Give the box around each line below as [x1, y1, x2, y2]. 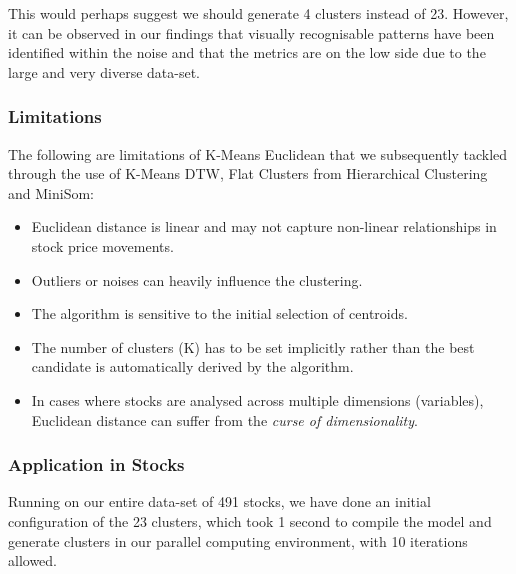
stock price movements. [31, 235, 174, 256]
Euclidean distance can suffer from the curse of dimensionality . [31, 409, 418, 430]
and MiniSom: [8, 182, 94, 203]
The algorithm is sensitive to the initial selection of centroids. [31, 303, 408, 324]
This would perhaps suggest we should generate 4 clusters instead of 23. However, [8, 3, 509, 23]
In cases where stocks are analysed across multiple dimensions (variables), [31, 389, 484, 410]
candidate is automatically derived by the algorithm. [31, 356, 354, 377]
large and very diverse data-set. [8, 61, 200, 82]
